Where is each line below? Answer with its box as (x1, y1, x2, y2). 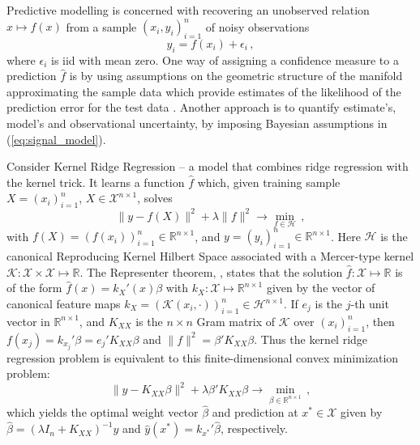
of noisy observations (205, 18, 310, 35)
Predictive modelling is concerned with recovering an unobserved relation (6, 2, 370, 18)
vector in (6, 312, 50, 329)
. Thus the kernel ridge (254, 330, 368, 347)
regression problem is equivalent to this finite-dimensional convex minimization (6, 349, 399, 366)
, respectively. (220, 420, 288, 437)
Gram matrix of (196, 312, 276, 329)
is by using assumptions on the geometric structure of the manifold (69, 67, 403, 84)
